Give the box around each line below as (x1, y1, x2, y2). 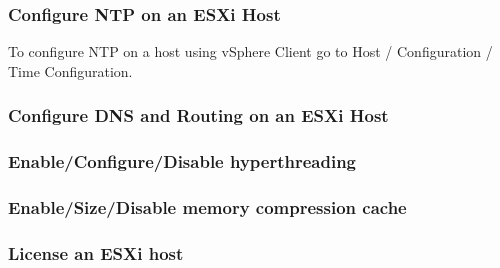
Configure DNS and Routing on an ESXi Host (8, 103, 389, 128)
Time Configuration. (8, 60, 133, 81)
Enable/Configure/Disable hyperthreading (8, 149, 357, 174)
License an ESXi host (8, 240, 184, 265)
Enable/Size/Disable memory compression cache (8, 195, 407, 220)
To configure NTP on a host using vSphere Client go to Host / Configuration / (8, 41, 493, 62)
